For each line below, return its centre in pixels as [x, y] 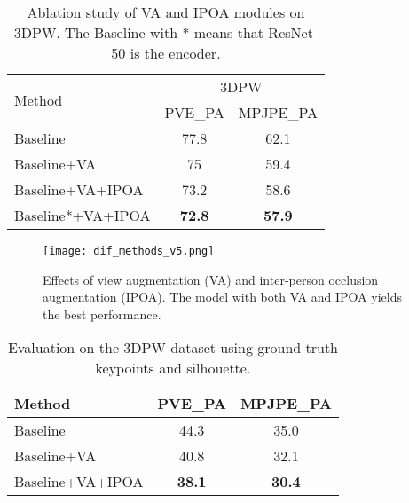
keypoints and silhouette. [173, 368]
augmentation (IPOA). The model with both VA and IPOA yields [222, 297]
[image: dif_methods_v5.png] [129, 251]
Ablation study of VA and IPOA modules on [166, 12]
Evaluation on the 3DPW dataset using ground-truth [173, 348]
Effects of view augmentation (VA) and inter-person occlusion [211, 279]
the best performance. [102, 314]
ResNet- [293, 32]
